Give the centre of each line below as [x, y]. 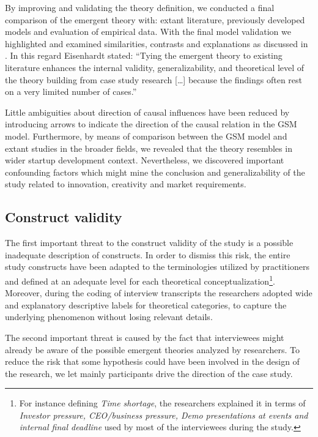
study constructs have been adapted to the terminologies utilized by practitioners [157, 267]
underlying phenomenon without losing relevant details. [109, 317]
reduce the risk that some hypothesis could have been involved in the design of [152, 361]
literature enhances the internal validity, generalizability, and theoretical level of [155, 67]
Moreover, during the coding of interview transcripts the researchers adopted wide [159, 293]
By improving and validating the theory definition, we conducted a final [140, 7]
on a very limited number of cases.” [71, 92]
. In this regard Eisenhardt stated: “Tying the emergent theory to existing [144, 55]
